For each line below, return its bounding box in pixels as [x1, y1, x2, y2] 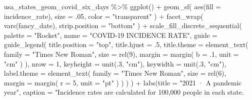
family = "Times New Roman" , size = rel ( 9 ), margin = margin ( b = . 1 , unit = [4, 49, 239, 59]
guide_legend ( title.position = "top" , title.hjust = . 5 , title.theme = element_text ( [4, 39, 249, 50]
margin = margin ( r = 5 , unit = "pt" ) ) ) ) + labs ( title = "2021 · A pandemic [4, 77, 242, 87]
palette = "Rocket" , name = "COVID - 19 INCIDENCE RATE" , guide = [4, 30, 217, 40]
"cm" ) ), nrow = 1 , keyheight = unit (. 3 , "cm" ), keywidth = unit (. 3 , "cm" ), [4, 58, 227, 68]
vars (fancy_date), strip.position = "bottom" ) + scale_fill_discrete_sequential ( [4, 20, 242, 31]
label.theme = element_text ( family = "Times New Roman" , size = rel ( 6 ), [4, 68, 226, 78]
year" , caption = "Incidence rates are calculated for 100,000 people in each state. [4, 87, 244, 97]
